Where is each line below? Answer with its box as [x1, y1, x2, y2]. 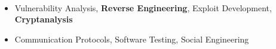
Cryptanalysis [14, 13, 73, 25]
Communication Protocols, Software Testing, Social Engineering [14, 32, 249, 45]
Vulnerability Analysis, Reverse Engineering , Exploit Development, [14, 1, 272, 14]
